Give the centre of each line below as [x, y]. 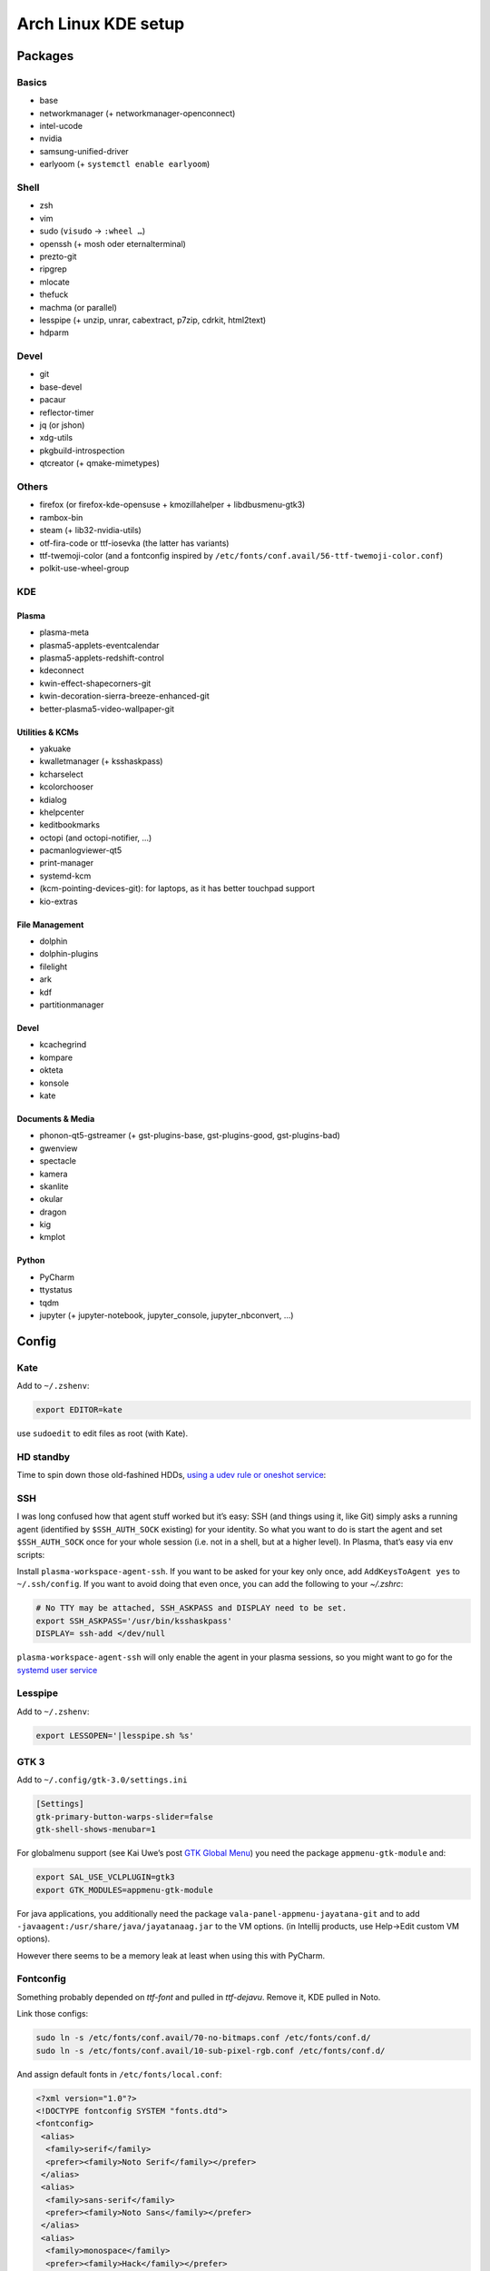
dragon [53, 1212]
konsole [54, 1083]
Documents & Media [56, 1118]
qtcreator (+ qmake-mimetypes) [100, 463]
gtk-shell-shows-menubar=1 [96, 1830]
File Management [50, 924]
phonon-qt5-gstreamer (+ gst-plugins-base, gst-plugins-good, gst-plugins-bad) [190, 1135]
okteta [51, 1070]
